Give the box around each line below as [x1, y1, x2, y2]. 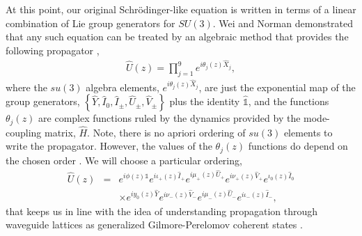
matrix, [45, 125, 76, 139]
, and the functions [248, 94, 329, 109]
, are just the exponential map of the [198, 79, 356, 94]
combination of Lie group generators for [6, 15, 175, 30]
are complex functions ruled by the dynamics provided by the [38, 111, 301, 125]
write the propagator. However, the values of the [6, 139, 212, 153]
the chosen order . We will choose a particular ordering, [6, 152, 242, 167]
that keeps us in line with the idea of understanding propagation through [6, 203, 318, 218]
